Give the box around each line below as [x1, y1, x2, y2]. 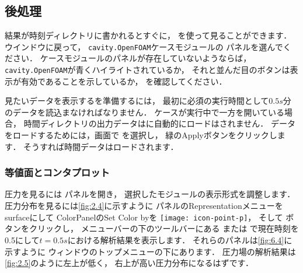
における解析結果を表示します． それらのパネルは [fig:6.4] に [67, 233, 292, 246]
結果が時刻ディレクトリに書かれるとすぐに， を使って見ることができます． [5, 29, 292, 41]
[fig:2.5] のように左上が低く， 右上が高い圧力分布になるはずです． [5, 257, 254, 269]
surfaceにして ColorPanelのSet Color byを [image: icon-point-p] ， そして [5, 211, 283, 223]
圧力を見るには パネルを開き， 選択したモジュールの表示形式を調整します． [5, 188, 295, 200]
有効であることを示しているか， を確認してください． [20, 75, 227, 87]
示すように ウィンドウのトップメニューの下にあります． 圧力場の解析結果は [5, 245, 296, 257]
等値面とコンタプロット [5, 165, 110, 180]
